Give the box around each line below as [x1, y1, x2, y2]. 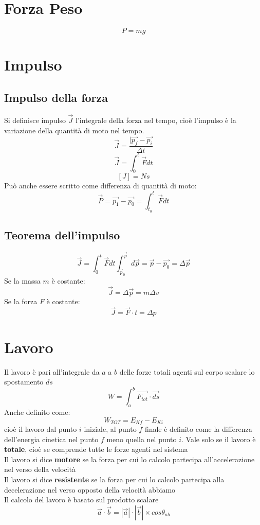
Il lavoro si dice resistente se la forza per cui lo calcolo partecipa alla [4, 474, 225, 485]
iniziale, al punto [84, 424, 137, 434]
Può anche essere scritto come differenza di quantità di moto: [4, 180, 197, 191]
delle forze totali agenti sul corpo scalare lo [119, 366, 255, 377]
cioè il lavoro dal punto [4, 424, 77, 434]
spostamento [4, 376, 44, 387]
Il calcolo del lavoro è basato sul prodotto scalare [4, 494, 159, 505]
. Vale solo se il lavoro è [181, 433, 256, 444]
